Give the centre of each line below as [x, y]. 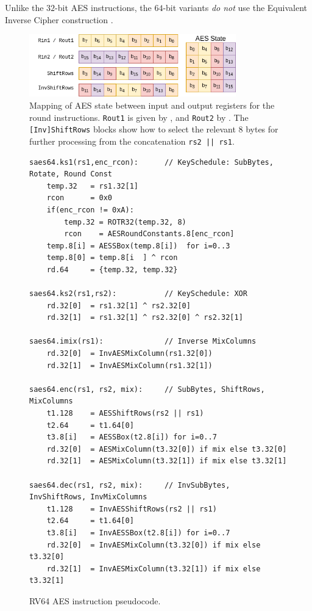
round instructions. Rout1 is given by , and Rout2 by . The [139, 117]
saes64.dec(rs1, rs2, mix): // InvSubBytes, [130, 485]
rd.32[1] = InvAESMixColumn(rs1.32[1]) [129, 365]
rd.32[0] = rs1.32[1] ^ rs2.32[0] [119, 305]
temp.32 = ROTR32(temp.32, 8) [125, 222]
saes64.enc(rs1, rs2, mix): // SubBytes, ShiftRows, [147, 389]
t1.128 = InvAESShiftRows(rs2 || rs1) [132, 509]
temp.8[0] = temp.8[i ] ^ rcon [112, 258]
